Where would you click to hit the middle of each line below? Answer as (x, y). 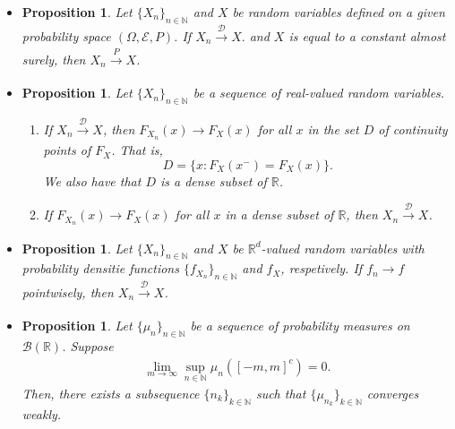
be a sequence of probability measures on (300, 326)
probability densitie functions (100, 268)
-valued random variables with (343, 248)
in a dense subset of (279, 214)
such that (281, 393)
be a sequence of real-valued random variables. (319, 93)
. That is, (137, 150)
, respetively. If (322, 268)
